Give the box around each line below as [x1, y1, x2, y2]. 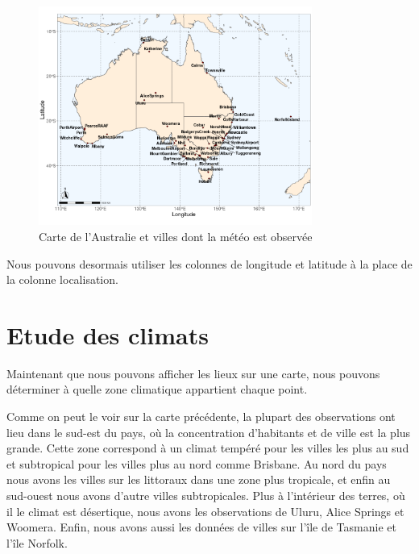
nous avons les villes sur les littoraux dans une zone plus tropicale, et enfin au [6, 471, 391, 488]
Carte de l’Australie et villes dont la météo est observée [39, 227, 313, 244]
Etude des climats [6, 318, 209, 351]
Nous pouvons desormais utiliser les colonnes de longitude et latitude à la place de [6, 255, 413, 272]
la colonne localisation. [6, 271, 118, 288]
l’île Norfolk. [6, 534, 68, 551]
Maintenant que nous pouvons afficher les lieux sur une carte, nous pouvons [6, 364, 380, 381]
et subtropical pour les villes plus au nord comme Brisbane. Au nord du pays [6, 455, 387, 472]
